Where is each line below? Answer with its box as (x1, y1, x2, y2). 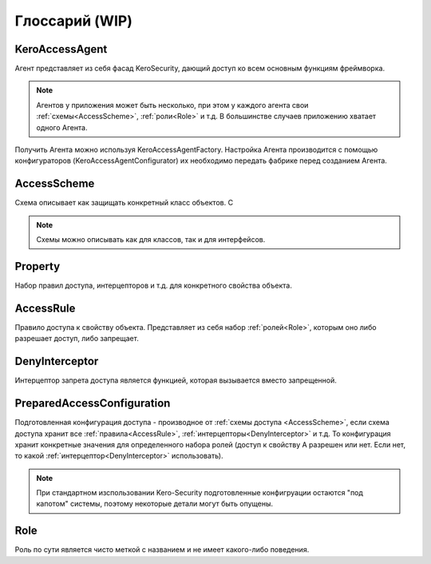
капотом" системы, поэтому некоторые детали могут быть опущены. (36, 499, 274, 509)
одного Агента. (36, 122, 88, 132)
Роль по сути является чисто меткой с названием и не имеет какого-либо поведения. (14, 545, 310, 554)
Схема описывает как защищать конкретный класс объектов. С (14, 198, 234, 208)
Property (14, 260, 61, 273)
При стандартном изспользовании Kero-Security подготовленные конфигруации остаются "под (36, 488, 363, 498)
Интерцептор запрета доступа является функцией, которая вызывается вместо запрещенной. (14, 375, 337, 385)
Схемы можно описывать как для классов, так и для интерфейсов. (36, 235, 266, 244)
